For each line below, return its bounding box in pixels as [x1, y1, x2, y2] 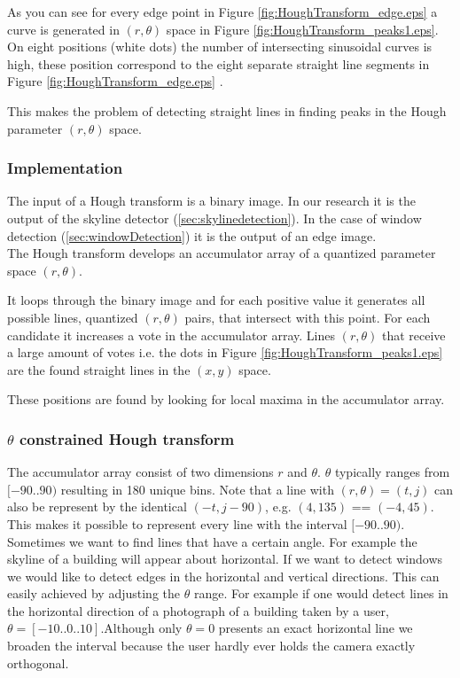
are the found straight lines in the [7, 360, 191, 378]
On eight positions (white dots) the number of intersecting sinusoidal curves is [7, 37, 433, 56]
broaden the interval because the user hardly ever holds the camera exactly [7, 636, 416, 655]
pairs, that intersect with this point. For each [184, 308, 431, 326]
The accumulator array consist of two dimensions [7, 463, 274, 481]
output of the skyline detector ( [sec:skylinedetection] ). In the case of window [7, 208, 422, 227]
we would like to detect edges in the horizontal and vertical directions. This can [7, 566, 440, 585]
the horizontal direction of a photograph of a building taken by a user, [7, 601, 389, 620]
